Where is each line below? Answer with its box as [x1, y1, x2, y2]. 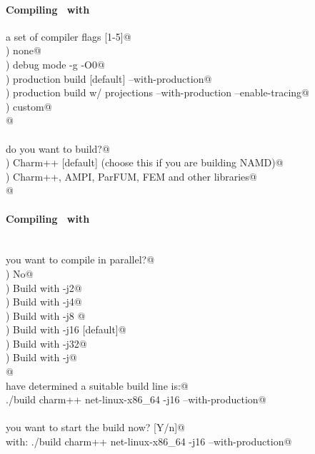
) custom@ [6, 99, 52, 113]
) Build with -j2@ [6, 280, 82, 295]
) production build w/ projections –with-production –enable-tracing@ [6, 85, 309, 100]
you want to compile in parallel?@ [6, 252, 155, 267]
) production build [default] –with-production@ [6, 71, 212, 86]
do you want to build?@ [6, 141, 110, 156]
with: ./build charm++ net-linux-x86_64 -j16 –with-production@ [6, 434, 292, 449]
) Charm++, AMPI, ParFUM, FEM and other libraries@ [6, 168, 257, 183]
